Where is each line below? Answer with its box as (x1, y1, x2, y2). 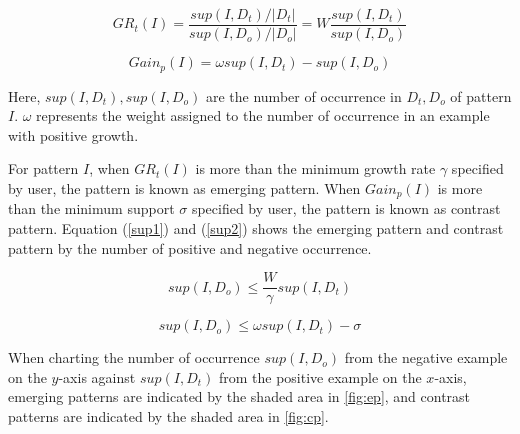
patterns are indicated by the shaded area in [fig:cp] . (8, 405, 329, 426)
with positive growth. (8, 124, 139, 145)
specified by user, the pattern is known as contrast (191, 198, 501, 219)
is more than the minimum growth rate (195, 158, 436, 179)
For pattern (8, 158, 79, 179)
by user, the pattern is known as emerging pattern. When (8, 177, 361, 198)
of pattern (450, 85, 512, 106)
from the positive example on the (218, 366, 422, 387)
